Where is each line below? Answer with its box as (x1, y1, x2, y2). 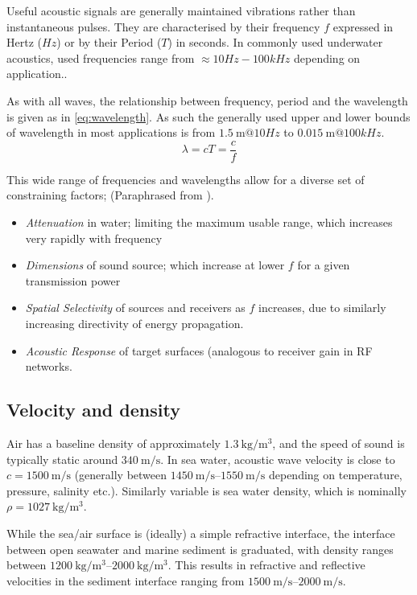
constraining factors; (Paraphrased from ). (6, 187, 214, 203)
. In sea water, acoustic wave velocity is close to (160, 450, 395, 467)
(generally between (74, 466, 167, 483)
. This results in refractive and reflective (167, 556, 365, 573)
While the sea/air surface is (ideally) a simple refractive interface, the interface (6, 524, 395, 541)
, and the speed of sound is (272, 434, 405, 451)
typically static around (6, 450, 118, 467)
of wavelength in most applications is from (6, 124, 216, 141)
